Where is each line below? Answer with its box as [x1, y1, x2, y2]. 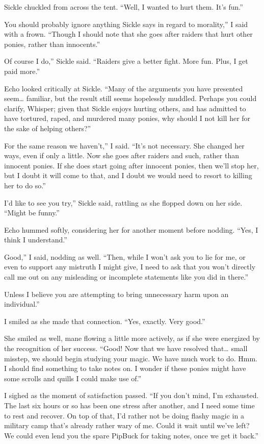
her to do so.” [4, 180, 46, 190]
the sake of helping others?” [4, 122, 91, 133]
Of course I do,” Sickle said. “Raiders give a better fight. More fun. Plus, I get [4, 56, 248, 66]
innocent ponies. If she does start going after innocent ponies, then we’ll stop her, [4, 160, 259, 170]
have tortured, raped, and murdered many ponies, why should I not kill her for [4, 113, 251, 124]
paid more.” [4, 65, 40, 76]
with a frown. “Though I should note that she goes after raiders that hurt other [4, 29, 253, 39]
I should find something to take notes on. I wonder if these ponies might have [4, 363, 246, 374]
